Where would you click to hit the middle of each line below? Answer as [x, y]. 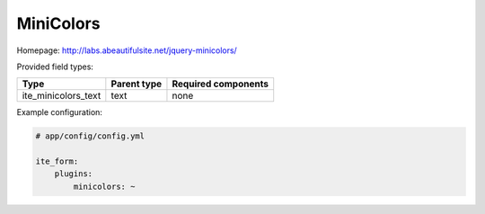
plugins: [74, 174]
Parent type [137, 84]
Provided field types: [55, 67]
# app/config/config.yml [90, 136]
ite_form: [57, 161]
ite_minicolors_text [62, 96]
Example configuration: [60, 112]
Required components [220, 84]
